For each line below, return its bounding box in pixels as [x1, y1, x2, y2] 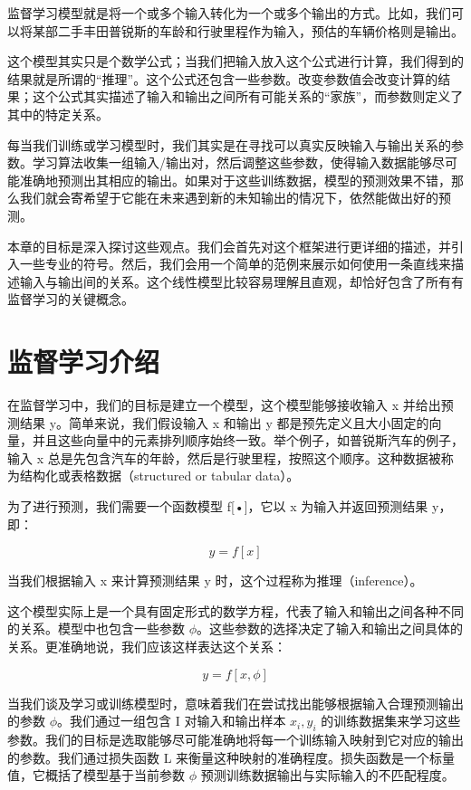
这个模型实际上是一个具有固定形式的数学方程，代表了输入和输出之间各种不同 [7, 601, 464, 620]
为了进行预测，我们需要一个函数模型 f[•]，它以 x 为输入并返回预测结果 [7, 497, 428, 515]
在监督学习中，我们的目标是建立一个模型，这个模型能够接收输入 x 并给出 [7, 395, 441, 414]
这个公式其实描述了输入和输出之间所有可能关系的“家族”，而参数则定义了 [32, 87, 464, 106]
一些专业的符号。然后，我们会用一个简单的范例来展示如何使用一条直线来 [19, 254, 451, 273]
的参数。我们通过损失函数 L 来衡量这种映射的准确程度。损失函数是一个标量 [7, 747, 456, 766]
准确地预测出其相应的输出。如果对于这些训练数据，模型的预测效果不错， [19, 170, 451, 189]
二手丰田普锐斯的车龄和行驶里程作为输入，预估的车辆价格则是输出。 [57, 21, 464, 40]
